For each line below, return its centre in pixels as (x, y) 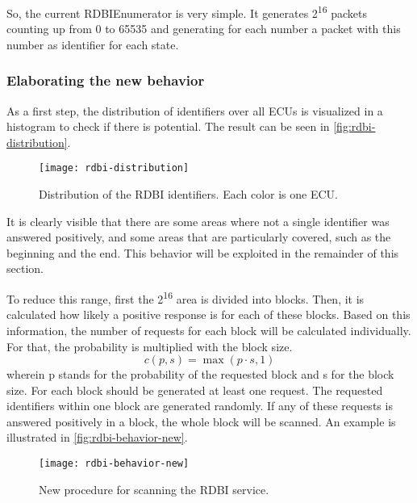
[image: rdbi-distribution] (114, 168)
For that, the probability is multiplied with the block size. (150, 346)
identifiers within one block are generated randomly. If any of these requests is (200, 406)
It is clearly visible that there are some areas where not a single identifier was (198, 221)
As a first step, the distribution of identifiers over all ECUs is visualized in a (195, 110)
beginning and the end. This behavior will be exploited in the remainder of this (203, 252)
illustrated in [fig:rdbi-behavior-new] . (97, 437)
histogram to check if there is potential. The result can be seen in (168, 126)
